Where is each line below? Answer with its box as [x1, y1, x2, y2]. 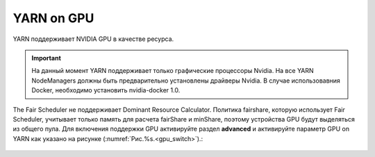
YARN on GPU [12, 10, 94, 26]
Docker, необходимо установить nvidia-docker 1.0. [31, 86, 181, 94]
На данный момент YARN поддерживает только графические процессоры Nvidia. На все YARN [31, 67, 314, 75]
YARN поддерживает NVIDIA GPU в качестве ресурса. [12, 35, 174, 43]
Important [31, 53, 62, 62]
